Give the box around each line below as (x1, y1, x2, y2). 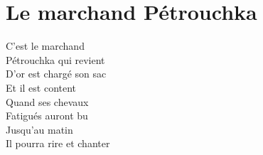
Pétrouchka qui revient (6, 52, 105, 67)
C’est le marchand (6, 38, 85, 53)
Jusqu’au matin (6, 122, 73, 137)
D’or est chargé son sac (6, 66, 107, 81)
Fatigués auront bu (6, 108, 88, 123)
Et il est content (6, 80, 77, 95)
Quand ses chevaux (6, 94, 89, 109)
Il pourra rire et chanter (6, 136, 110, 151)
